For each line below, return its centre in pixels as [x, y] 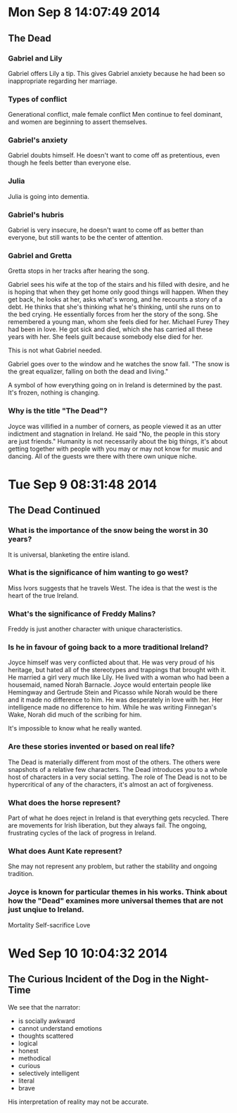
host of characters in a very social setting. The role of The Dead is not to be [117, 777]
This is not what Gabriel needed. [55, 350]
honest [28, 1050]
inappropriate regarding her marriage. [63, 81]
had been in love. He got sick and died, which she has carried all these [110, 329]
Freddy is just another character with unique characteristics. [95, 629]
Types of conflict [38, 99]
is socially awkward [47, 1021]
